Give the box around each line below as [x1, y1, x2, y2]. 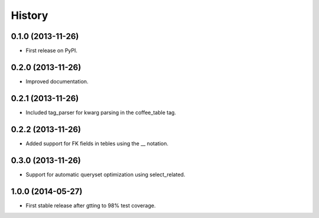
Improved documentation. [25, 77, 89, 85]
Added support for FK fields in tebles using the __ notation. [25, 139, 168, 147]
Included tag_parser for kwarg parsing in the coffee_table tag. [25, 109, 177, 116]
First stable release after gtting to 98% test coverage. [25, 201, 156, 209]
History [11, 9, 48, 22]
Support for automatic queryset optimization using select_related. [25, 171, 185, 178]
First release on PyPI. [25, 47, 78, 54]
